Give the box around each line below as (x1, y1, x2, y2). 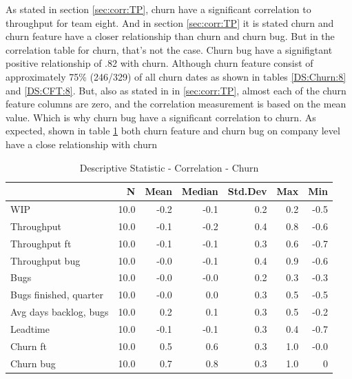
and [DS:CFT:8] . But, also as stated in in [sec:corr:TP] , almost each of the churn (6, 83, 346, 97)
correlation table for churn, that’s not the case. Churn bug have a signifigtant (6, 42, 333, 57)
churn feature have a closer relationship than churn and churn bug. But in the (6, 29, 335, 43)
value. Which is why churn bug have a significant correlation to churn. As (6, 110, 316, 124)
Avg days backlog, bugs (10, 305, 109, 319)
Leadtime (10, 321, 50, 336)
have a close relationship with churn (6, 136, 157, 151)
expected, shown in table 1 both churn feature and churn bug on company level (6, 123, 340, 138)
